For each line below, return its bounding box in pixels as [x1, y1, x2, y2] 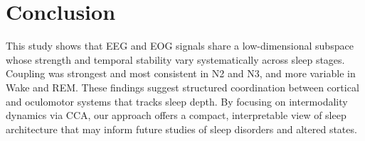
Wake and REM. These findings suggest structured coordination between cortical [6, 79, 359, 94]
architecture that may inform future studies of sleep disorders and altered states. [6, 121, 357, 136]
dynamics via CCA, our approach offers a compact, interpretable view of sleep [6, 108, 347, 123]
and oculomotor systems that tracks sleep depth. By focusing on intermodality [6, 94, 348, 108]
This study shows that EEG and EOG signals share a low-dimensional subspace [6, 38, 354, 53]
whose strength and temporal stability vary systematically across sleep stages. [6, 52, 345, 67]
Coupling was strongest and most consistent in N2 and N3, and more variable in [6, 66, 356, 81]
